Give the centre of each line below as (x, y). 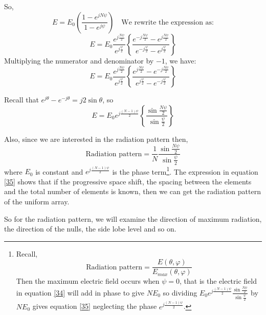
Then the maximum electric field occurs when (88, 281)
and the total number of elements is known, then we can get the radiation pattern (132, 191)
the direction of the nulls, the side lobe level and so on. (90, 229)
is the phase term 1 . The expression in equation (185, 171)
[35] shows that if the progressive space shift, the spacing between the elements (128, 181)
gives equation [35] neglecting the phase (95, 306)
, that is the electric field (218, 281)
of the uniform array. (37, 201)
